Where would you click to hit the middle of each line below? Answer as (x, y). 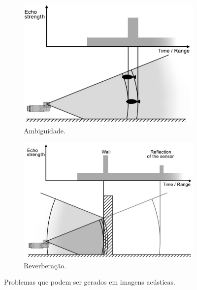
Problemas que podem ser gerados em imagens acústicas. (90, 282)
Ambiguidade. (45, 130)
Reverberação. (45, 265)
